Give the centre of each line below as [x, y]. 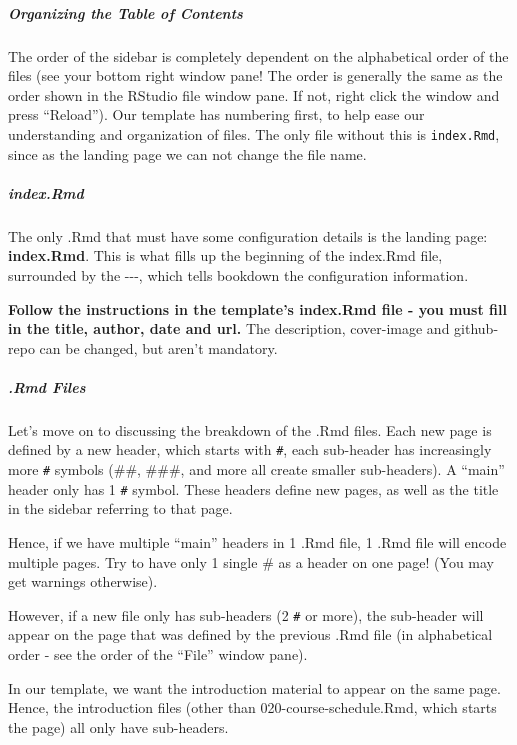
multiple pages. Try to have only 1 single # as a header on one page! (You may [251, 561]
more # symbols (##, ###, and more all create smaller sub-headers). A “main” [256, 469]
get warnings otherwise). [83, 581]
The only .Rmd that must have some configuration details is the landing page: [248, 235]
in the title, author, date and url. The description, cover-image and [229, 328]
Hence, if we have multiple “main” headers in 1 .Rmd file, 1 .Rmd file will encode [257, 542]
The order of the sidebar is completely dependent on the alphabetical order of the [258, 55]
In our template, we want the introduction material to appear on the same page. [254, 687]
